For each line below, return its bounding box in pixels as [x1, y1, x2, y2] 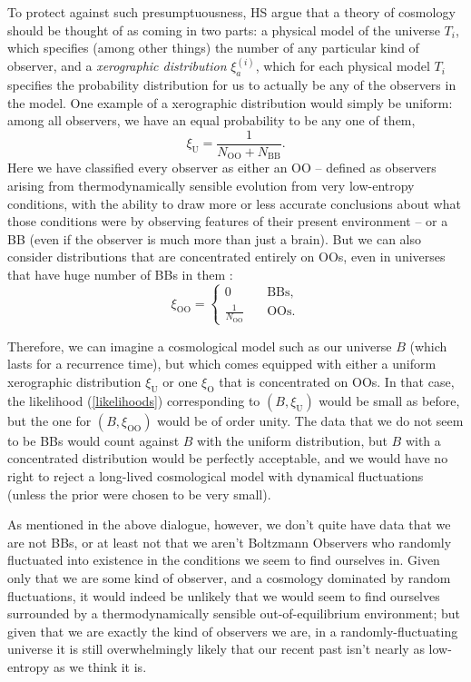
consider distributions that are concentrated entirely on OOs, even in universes [7, 247, 446, 266]
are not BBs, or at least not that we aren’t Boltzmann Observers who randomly [7, 532, 452, 551]
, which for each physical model [255, 56, 430, 75]
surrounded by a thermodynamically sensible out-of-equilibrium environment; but [7, 604, 461, 623]
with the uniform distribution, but [197, 430, 388, 450]
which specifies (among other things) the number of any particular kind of [7, 38, 419, 57]
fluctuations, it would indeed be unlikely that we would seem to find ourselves [7, 586, 440, 605]
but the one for [7, 410, 92, 430]
